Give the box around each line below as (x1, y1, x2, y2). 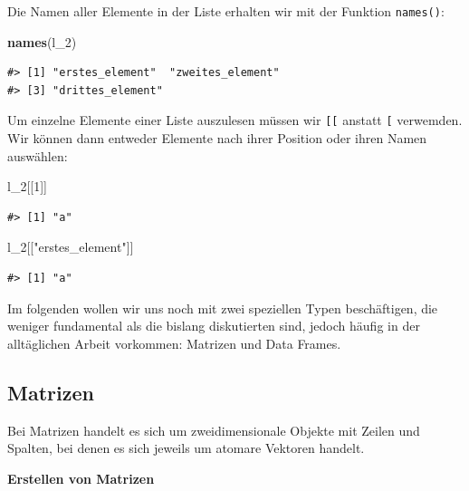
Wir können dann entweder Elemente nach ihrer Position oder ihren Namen (7, 129, 427, 148)
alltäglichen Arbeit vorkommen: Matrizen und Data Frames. (7, 333, 341, 352)
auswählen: (7, 146, 68, 165)
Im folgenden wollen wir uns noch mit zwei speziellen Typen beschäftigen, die (7, 298, 438, 317)
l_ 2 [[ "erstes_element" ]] (7, 237, 134, 256)
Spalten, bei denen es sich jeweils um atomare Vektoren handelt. (7, 438, 365, 457)
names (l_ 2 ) (7, 32, 77, 51)
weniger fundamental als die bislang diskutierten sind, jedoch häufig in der (7, 316, 420, 335)
